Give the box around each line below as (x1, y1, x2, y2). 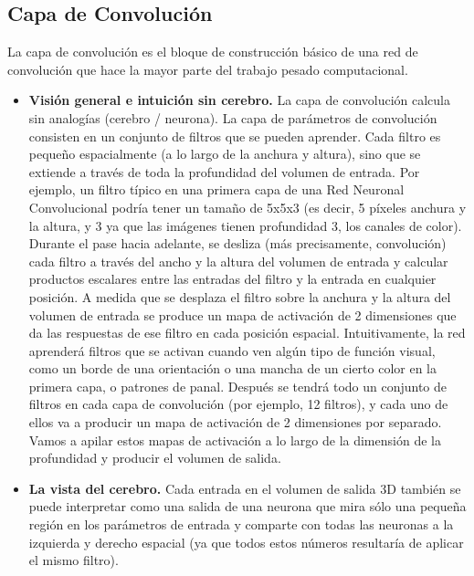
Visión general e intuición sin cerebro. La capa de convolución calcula (28, 90, 451, 110)
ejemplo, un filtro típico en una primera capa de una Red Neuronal (28, 180, 405, 199)
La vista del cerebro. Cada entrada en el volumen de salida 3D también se (28, 478, 461, 497)
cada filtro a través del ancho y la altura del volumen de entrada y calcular (28, 251, 448, 270)
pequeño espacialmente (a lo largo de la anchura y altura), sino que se (28, 144, 421, 163)
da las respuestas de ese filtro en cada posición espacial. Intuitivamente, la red (28, 323, 466, 342)
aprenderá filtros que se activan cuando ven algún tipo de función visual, (28, 340, 436, 360)
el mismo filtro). (28, 550, 119, 570)
